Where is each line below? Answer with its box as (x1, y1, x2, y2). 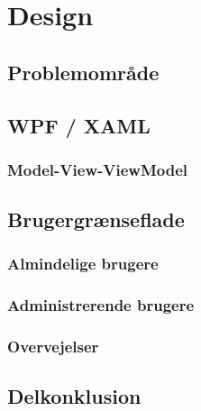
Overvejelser (7, 335, 99, 358)
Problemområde (7, 58, 160, 86)
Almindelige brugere (7, 252, 159, 275)
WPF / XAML (7, 111, 151, 139)
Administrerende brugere (7, 294, 195, 316)
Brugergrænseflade (7, 205, 185, 233)
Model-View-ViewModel (7, 158, 188, 180)
